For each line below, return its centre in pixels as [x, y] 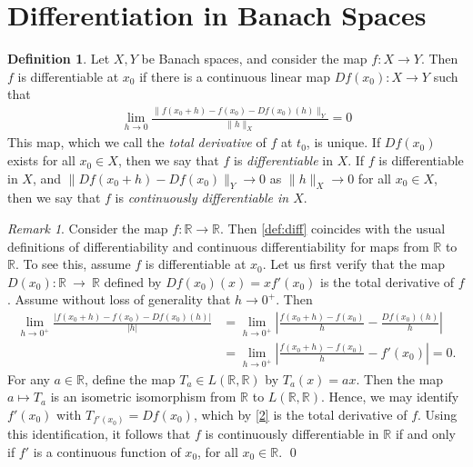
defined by [133, 281]
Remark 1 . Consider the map [88, 229]
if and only [426, 434]
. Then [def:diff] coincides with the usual [333, 229]
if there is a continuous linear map [235, 76]
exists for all [41, 160]
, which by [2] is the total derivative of [300, 414]
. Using [438, 414]
